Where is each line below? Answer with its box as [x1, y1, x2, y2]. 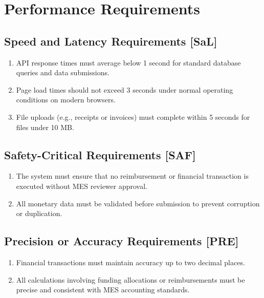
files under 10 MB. [16, 121, 74, 132]
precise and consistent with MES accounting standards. [16, 284, 190, 295]
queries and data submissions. [16, 67, 109, 78]
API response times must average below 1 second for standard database [16, 57, 241, 68]
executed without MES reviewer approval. [16, 180, 148, 191]
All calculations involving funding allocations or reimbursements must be [16, 274, 245, 285]
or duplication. [16, 208, 62, 219]
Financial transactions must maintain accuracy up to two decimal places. [16, 257, 245, 267]
